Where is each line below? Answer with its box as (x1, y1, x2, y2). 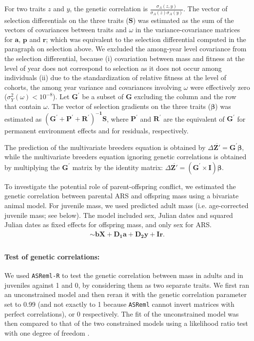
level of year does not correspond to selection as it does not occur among (4, 63, 222, 73)
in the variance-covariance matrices (135, 24, 240, 35)
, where (107, 113, 129, 124)
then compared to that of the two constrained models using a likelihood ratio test (4, 318, 248, 328)
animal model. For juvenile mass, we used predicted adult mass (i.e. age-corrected (4, 200, 249, 211)
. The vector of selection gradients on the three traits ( (47, 101, 211, 111)
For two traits (4, 3, 46, 14)
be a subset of (82, 91, 124, 102)
